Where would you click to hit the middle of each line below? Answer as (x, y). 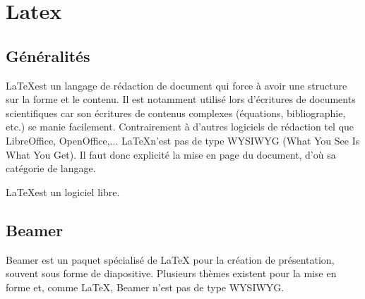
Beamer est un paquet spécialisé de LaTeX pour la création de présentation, (170, 259)
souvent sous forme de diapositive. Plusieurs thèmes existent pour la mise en (171, 273)
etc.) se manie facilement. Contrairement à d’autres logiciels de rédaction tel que (180, 127)
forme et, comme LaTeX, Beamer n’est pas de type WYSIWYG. (145, 287)
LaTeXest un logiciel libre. (63, 191)
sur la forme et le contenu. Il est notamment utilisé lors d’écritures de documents (181, 99)
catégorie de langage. (51, 168)
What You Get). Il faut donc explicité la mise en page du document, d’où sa (171, 154)
